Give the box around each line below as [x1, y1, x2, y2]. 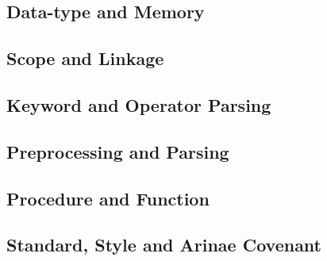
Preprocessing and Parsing [6, 139, 229, 163]
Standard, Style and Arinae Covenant [6, 232, 322, 257]
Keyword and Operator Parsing [6, 92, 271, 117]
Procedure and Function [6, 186, 210, 210]
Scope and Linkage [6, 46, 164, 71]
